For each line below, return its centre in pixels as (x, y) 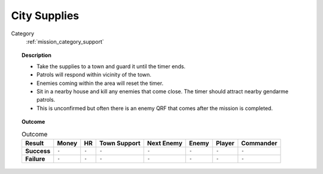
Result (34, 143)
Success (38, 151)
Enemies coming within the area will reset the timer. (100, 83)
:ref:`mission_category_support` (65, 41)
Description (37, 55)
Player (225, 143)
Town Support (120, 143)
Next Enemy (164, 143)
